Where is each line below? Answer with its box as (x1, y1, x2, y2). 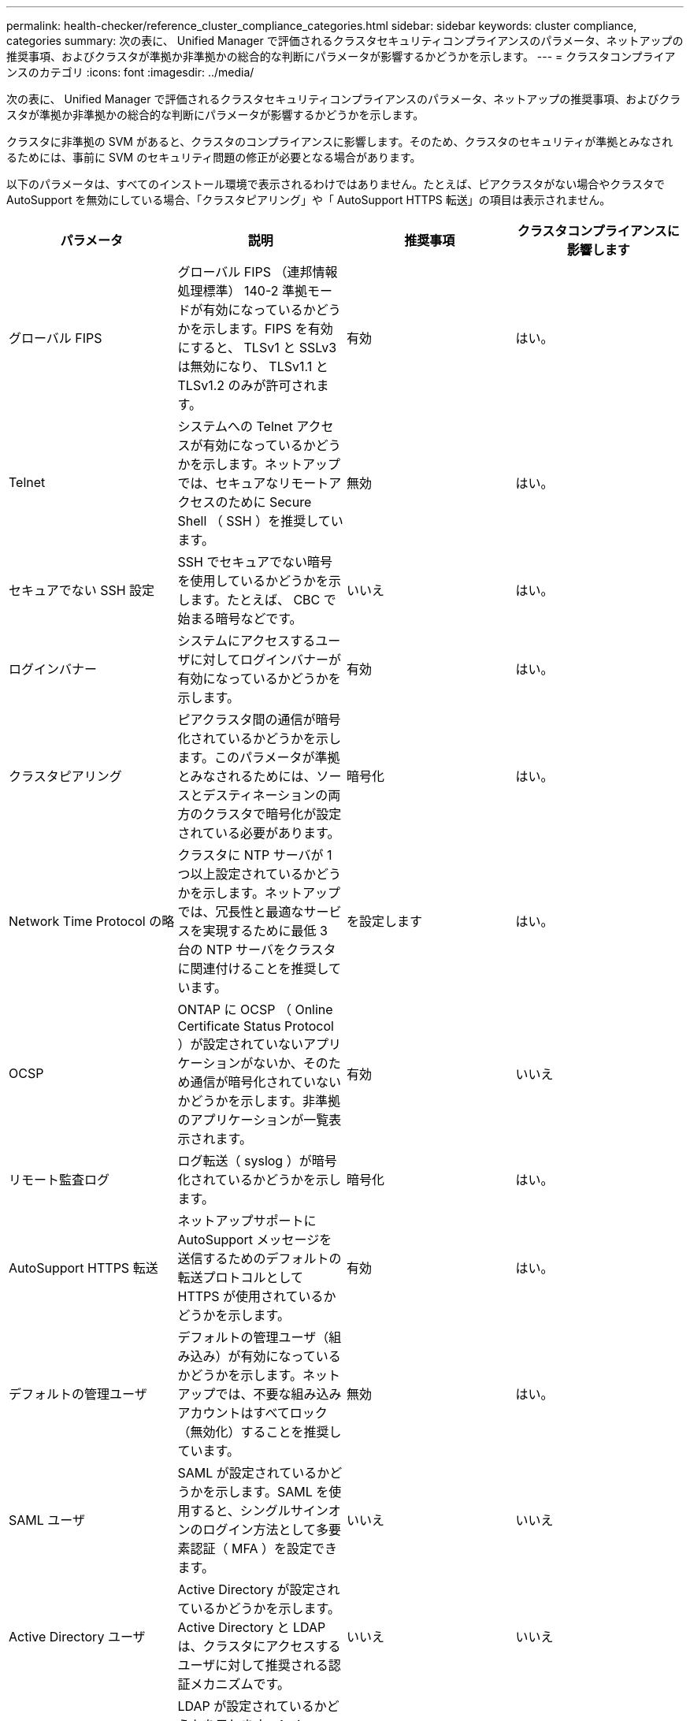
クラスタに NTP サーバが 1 (177, 847, 332, 863)
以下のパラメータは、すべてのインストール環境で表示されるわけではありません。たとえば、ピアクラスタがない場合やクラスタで (6, 177, 666, 191)
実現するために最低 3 (202, 923, 328, 939)
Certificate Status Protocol (177, 1018, 334, 1034)
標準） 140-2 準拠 (202, 283, 308, 299)
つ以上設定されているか (177, 866, 317, 882)
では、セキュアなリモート (177, 475, 329, 491)
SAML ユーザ (9, 1512, 85, 1528)
